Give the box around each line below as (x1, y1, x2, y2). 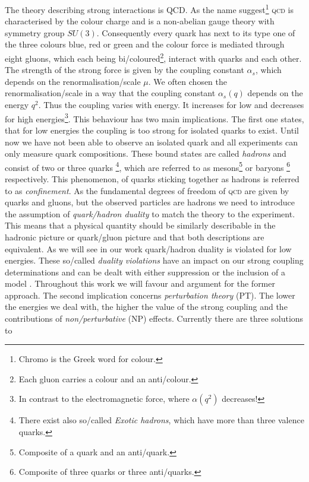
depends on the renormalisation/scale (5, 75, 141, 87)
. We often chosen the (148, 75, 228, 87)
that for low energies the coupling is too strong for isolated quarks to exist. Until (5, 123, 299, 136)
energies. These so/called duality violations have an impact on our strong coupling (5, 254, 304, 267)
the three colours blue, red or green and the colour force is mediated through (5, 38, 285, 50)
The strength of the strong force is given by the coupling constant (5, 64, 244, 76)
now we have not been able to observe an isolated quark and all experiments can (5, 135, 298, 148)
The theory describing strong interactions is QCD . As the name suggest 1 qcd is (5, 2, 294, 15)
